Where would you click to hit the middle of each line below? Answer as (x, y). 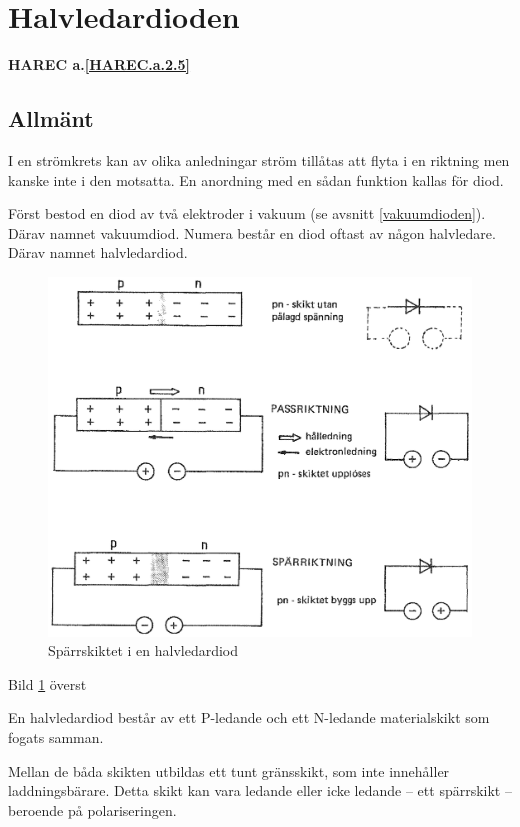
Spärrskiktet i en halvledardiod (143, 650)
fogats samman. (56, 737)
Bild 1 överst (47, 683)
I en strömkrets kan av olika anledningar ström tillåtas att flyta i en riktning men (259, 159)
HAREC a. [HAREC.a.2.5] (99, 64)
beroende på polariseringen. (92, 809)
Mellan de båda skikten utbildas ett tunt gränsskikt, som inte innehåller (229, 770)
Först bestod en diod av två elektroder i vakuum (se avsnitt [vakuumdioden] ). (247, 213)
